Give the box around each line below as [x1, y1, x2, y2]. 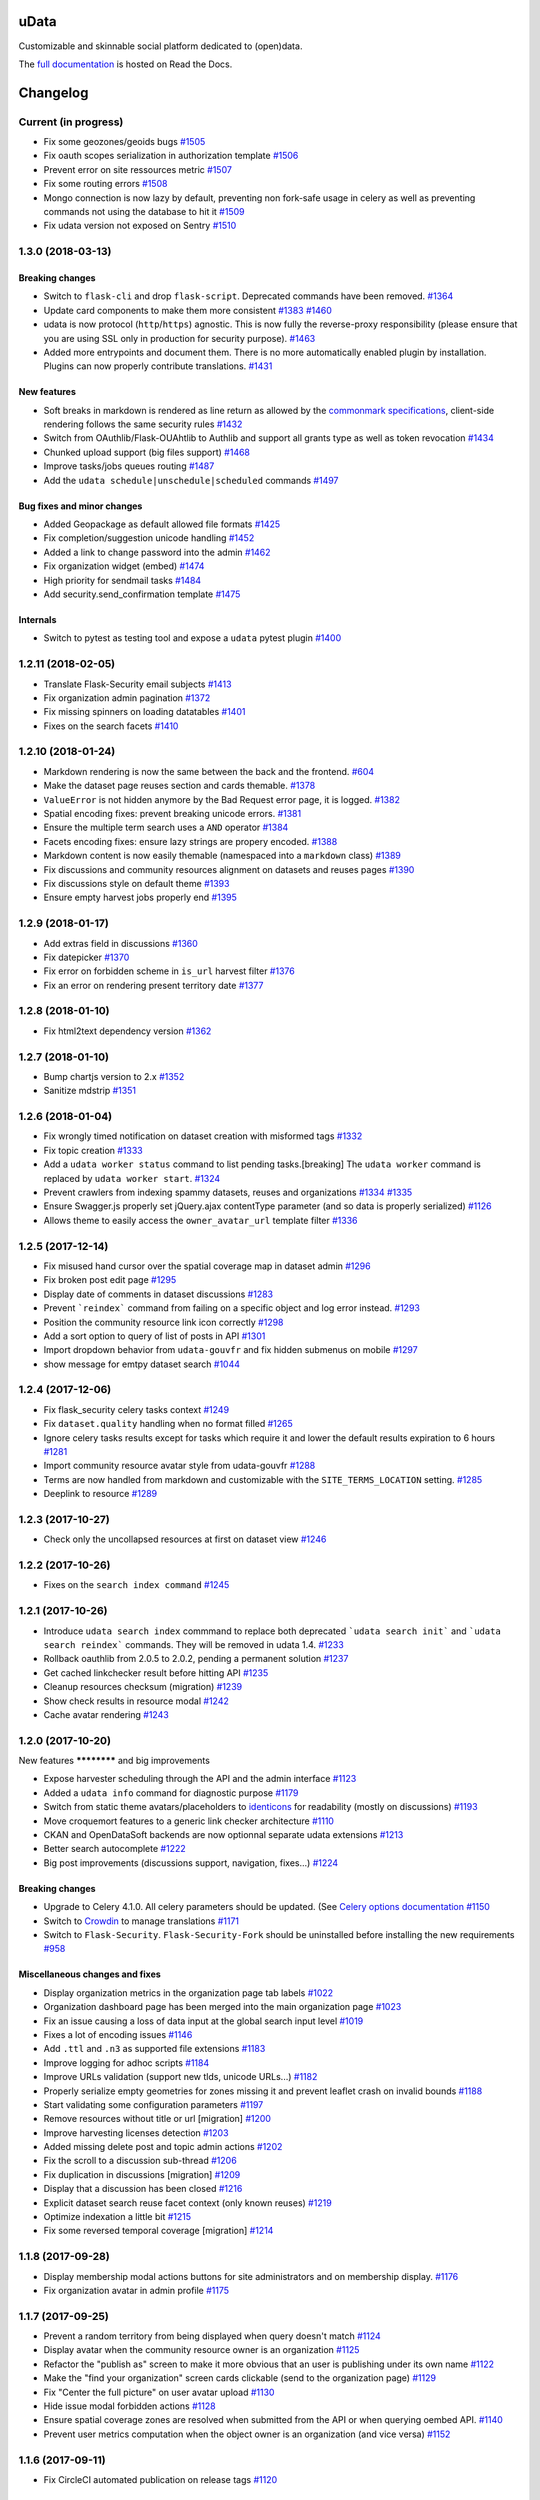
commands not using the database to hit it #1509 [43, 206, 245, 218]
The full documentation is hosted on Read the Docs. [18, 58, 233, 70]
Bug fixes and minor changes [18, 500, 143, 512]
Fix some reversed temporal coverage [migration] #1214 [43, 2225, 274, 2237]
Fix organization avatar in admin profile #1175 [43, 2284, 230, 2296]
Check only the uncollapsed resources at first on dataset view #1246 [43, 1533, 327, 1545]
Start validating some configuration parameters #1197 [43, 2098, 264, 2110]
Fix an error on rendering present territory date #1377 [43, 979, 264, 991]
